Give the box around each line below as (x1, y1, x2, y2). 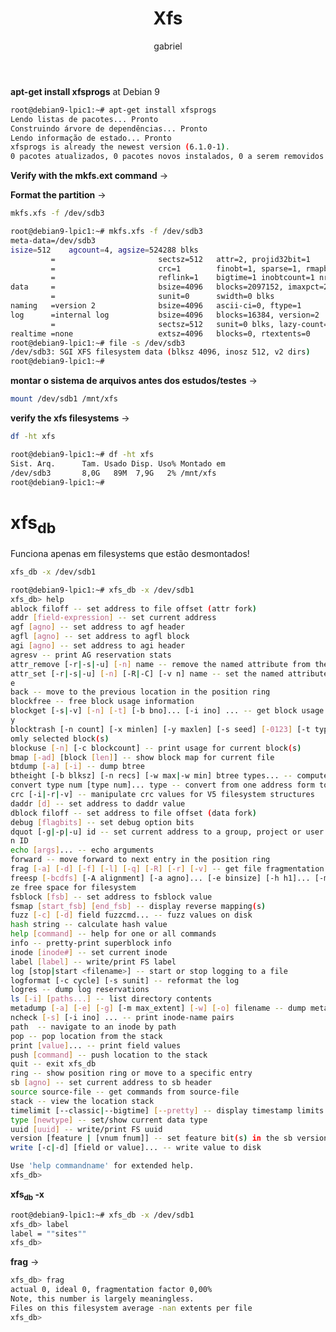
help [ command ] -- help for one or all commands (10, 929, 217, 939)
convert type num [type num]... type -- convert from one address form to (10, 780, 329, 791)
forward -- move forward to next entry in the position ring (10, 855, 271, 865)
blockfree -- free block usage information (10, 697, 195, 707)
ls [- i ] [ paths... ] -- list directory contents (10, 994, 213, 1004)
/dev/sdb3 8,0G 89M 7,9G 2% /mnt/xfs (10, 468, 217, 478)
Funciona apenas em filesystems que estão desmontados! (10, 547, 250, 559)
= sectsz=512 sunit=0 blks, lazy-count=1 (50, 319, 333, 329)
